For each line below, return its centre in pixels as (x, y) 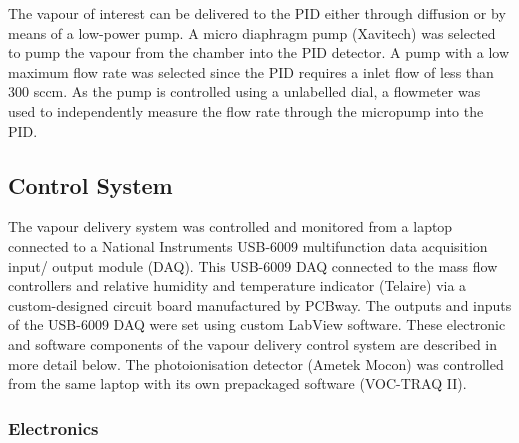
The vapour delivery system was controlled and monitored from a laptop (230, 226)
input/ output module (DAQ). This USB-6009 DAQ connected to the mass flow (253, 265)
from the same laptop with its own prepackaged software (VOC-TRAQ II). (237, 383)
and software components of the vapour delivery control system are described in (253, 343)
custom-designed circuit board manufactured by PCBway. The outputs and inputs (260, 304)
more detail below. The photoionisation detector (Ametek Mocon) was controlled (256, 363)
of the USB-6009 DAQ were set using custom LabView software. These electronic (257, 324)
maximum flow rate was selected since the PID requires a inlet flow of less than (251, 71)
